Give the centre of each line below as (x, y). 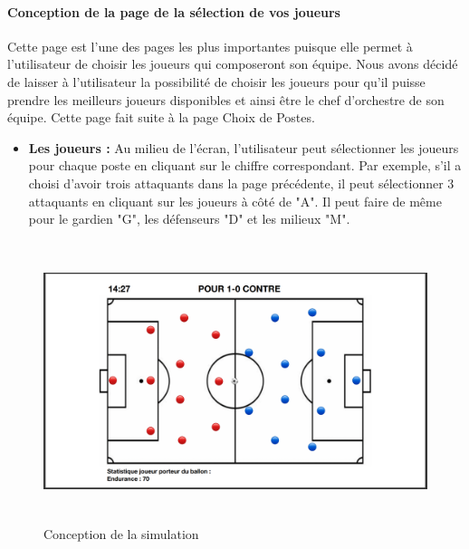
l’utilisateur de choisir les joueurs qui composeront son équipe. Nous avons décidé (233, 64)
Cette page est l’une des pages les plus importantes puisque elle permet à (210, 46)
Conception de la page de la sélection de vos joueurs (174, 11)
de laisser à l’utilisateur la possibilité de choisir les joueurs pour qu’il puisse (216, 81)
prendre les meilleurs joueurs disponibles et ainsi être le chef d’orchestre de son (226, 99)
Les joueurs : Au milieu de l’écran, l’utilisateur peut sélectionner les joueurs (244, 147)
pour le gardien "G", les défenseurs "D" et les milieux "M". (189, 219)
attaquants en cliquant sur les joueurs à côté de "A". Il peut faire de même (235, 201)
